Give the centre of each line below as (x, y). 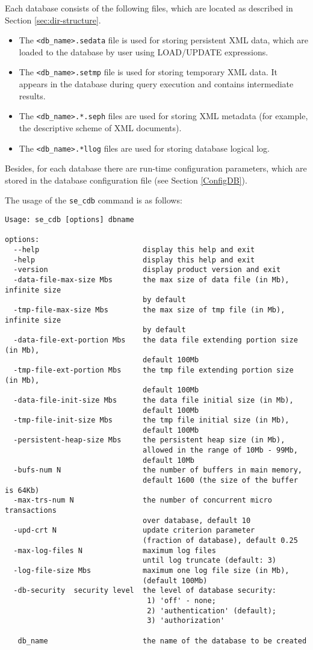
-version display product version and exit (147, 270)
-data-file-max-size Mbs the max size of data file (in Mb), (151, 280)
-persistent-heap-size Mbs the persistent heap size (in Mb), (149, 440)
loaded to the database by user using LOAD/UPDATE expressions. (144, 51)
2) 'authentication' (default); (212, 611)
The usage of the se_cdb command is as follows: (94, 200)
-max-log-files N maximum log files (115, 550)
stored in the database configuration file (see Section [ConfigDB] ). (126, 180)
